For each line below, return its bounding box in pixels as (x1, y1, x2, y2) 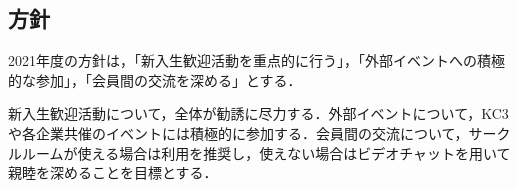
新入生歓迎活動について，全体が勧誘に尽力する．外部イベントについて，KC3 (8, 103, 509, 124)
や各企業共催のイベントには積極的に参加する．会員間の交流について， (8, 122, 469, 143)
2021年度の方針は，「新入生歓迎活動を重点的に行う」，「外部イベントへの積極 (8, 50, 505, 71)
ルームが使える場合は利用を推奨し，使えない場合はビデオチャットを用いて (21, 142, 511, 163)
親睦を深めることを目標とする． (8, 162, 218, 183)
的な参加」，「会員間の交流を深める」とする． (8, 69, 302, 90)
